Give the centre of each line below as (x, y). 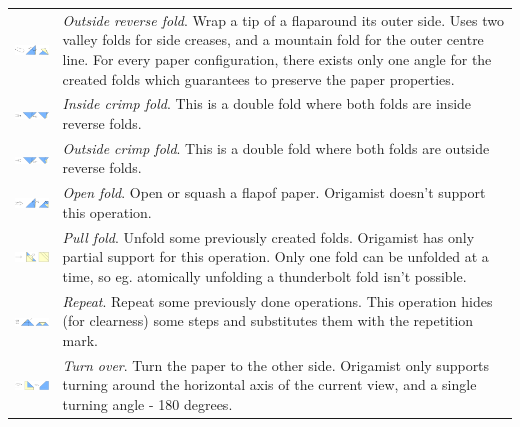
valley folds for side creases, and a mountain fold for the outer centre (273, 39)
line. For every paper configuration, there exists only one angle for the (277, 58)
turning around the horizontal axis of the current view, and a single (269, 384)
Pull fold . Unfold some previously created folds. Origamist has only (268, 236)
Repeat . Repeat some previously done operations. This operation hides (277, 300)
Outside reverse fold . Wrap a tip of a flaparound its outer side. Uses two (283, 19)
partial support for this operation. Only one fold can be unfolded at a (275, 256)
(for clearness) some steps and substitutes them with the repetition (268, 320)
